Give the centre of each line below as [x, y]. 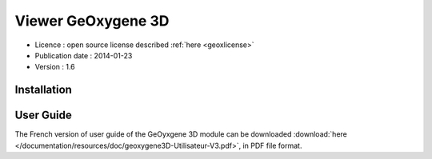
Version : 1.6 [55, 67]
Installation [43, 90]
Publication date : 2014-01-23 [84, 55]
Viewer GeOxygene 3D [92, 21]
